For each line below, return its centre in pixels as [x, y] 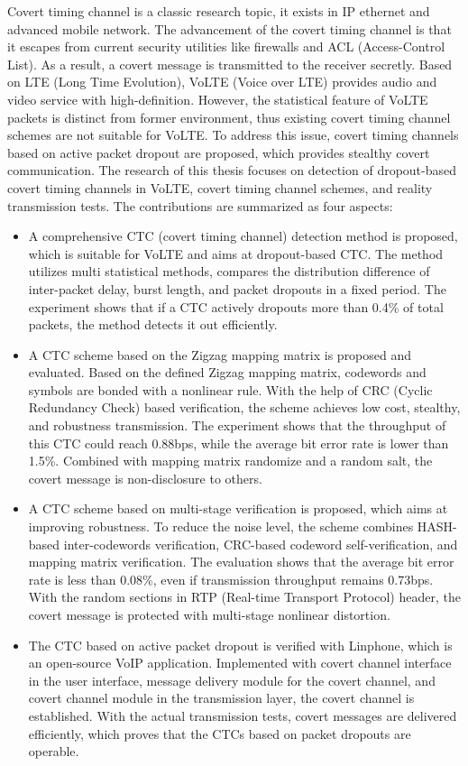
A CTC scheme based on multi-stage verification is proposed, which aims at [238, 508]
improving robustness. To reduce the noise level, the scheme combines [221, 526]
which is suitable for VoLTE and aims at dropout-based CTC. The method [236, 253]
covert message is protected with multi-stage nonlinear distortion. [209, 614]
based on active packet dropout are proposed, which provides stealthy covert [219, 152]
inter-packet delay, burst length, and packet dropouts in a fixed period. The [237, 288]
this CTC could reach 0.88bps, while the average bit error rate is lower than [239, 443]
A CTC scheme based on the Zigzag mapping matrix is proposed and [220, 354]
